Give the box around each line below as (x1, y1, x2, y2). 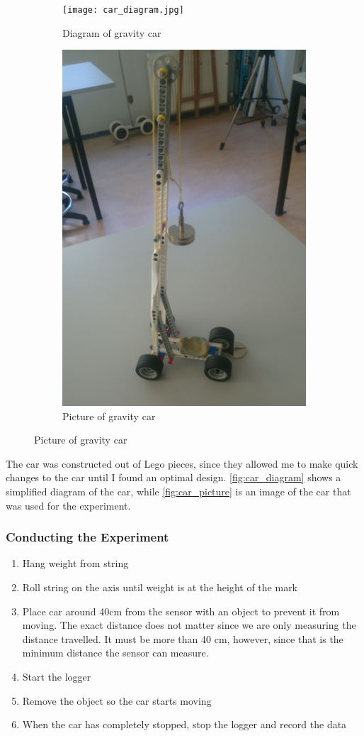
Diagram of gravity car (62, 25, 161, 40)
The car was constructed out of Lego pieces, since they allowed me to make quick (6, 456, 358, 471)
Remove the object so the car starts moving (22, 693, 212, 708)
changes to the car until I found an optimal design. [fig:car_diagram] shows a (6, 470, 341, 485)
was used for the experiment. (6, 498, 131, 512)
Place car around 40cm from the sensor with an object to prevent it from (22, 603, 340, 618)
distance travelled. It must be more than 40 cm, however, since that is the (22, 631, 343, 646)
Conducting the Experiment (6, 528, 169, 546)
